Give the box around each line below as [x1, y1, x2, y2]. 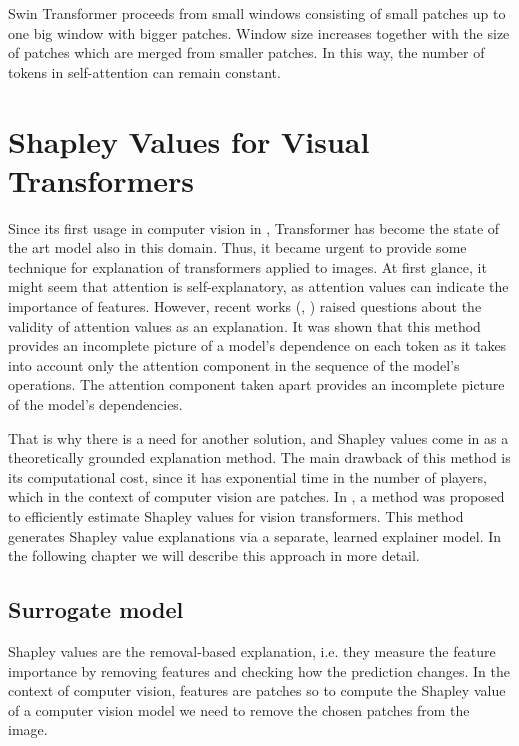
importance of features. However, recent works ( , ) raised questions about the [8, 296, 482, 317]
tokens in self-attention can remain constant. [8, 61, 281, 82]
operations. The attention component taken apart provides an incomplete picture [8, 374, 505, 395]
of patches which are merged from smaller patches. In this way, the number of [8, 42, 485, 63]
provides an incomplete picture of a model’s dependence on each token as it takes [8, 335, 507, 356]
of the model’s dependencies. [8, 394, 183, 415]
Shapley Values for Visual [8, 120, 370, 161]
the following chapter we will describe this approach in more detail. [8, 545, 420, 566]
